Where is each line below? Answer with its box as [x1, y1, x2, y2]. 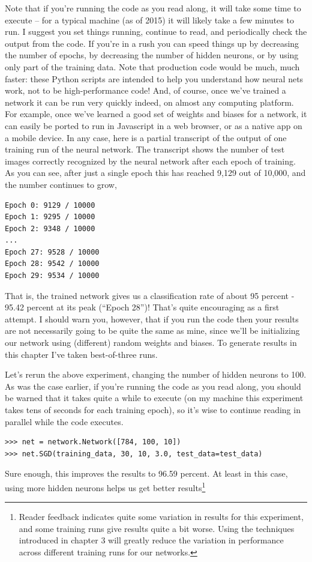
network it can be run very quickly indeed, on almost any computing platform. [5, 95, 294, 108]
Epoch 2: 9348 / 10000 [5, 224, 95, 233]
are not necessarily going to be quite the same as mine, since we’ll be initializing [5, 324, 300, 337]
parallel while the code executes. [5, 415, 124, 428]
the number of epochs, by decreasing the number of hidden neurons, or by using [5, 49, 299, 61]
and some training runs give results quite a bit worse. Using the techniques [19, 522, 295, 534]
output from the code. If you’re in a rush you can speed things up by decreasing [5, 37, 299, 49]
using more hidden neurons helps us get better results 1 [5, 479, 206, 494]
